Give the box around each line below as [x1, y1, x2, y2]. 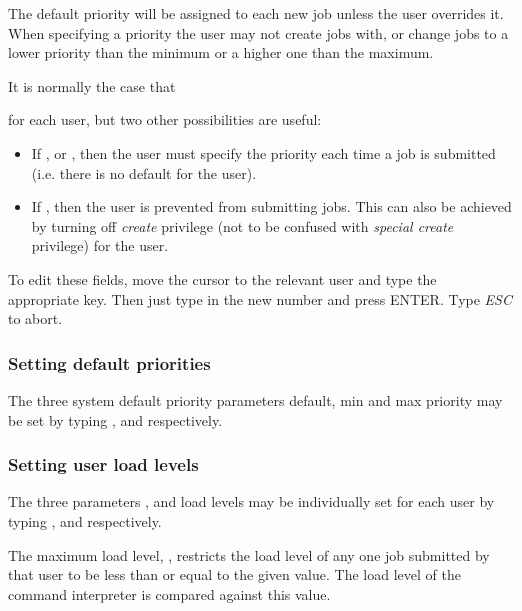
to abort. [8, 308, 63, 329]
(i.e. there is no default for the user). [31, 162, 257, 183]
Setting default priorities [8, 350, 211, 375]
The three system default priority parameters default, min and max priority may [8, 389, 503, 410]
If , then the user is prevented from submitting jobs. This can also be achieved [31, 196, 512, 217]
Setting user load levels [8, 452, 199, 477]
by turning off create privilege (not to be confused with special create [31, 215, 454, 236]
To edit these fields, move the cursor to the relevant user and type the [8, 268, 437, 289]
